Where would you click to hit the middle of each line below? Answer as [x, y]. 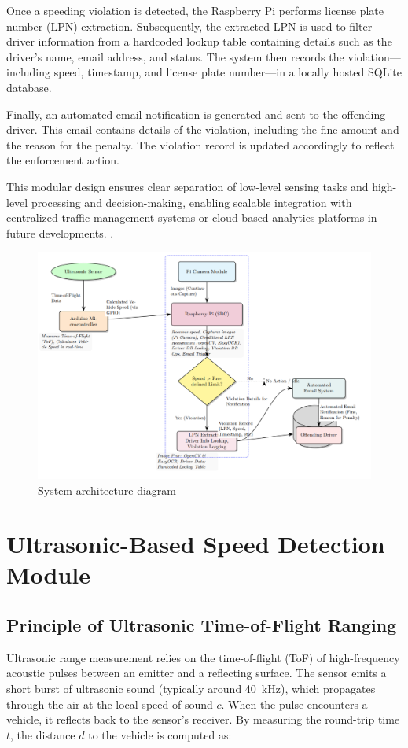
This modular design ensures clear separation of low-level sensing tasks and [187, 186]
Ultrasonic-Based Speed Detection [196, 544]
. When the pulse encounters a [294, 704]
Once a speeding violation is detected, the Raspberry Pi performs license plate [195, 10]
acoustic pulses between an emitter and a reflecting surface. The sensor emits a [197, 673]
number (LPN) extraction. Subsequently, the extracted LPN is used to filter [189, 26]
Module [49, 575]
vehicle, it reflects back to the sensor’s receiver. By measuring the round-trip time [203, 719]
